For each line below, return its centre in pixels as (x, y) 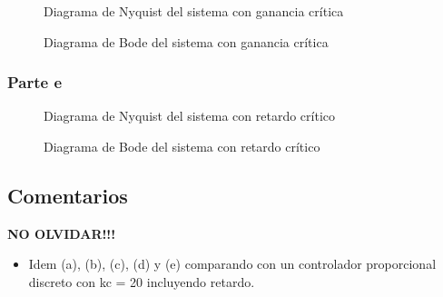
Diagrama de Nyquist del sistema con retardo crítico (190, 116)
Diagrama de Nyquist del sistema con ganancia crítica (194, 11)
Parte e (35, 82)
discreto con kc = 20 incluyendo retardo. (142, 281)
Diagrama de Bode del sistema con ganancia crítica (186, 41)
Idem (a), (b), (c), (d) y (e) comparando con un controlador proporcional (232, 264)
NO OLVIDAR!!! (62, 233)
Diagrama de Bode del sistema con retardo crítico (182, 146)
